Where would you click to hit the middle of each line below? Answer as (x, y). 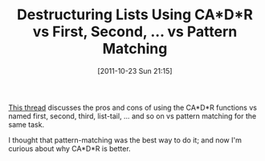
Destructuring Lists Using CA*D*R (135, 15)
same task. (26, 124)
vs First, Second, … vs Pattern (135, 32)
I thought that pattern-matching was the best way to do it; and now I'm (125, 140)
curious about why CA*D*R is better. (69, 148)
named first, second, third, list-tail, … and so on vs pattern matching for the (132, 116)
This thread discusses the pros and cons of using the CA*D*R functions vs (132, 107)
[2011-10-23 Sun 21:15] (135, 70)
